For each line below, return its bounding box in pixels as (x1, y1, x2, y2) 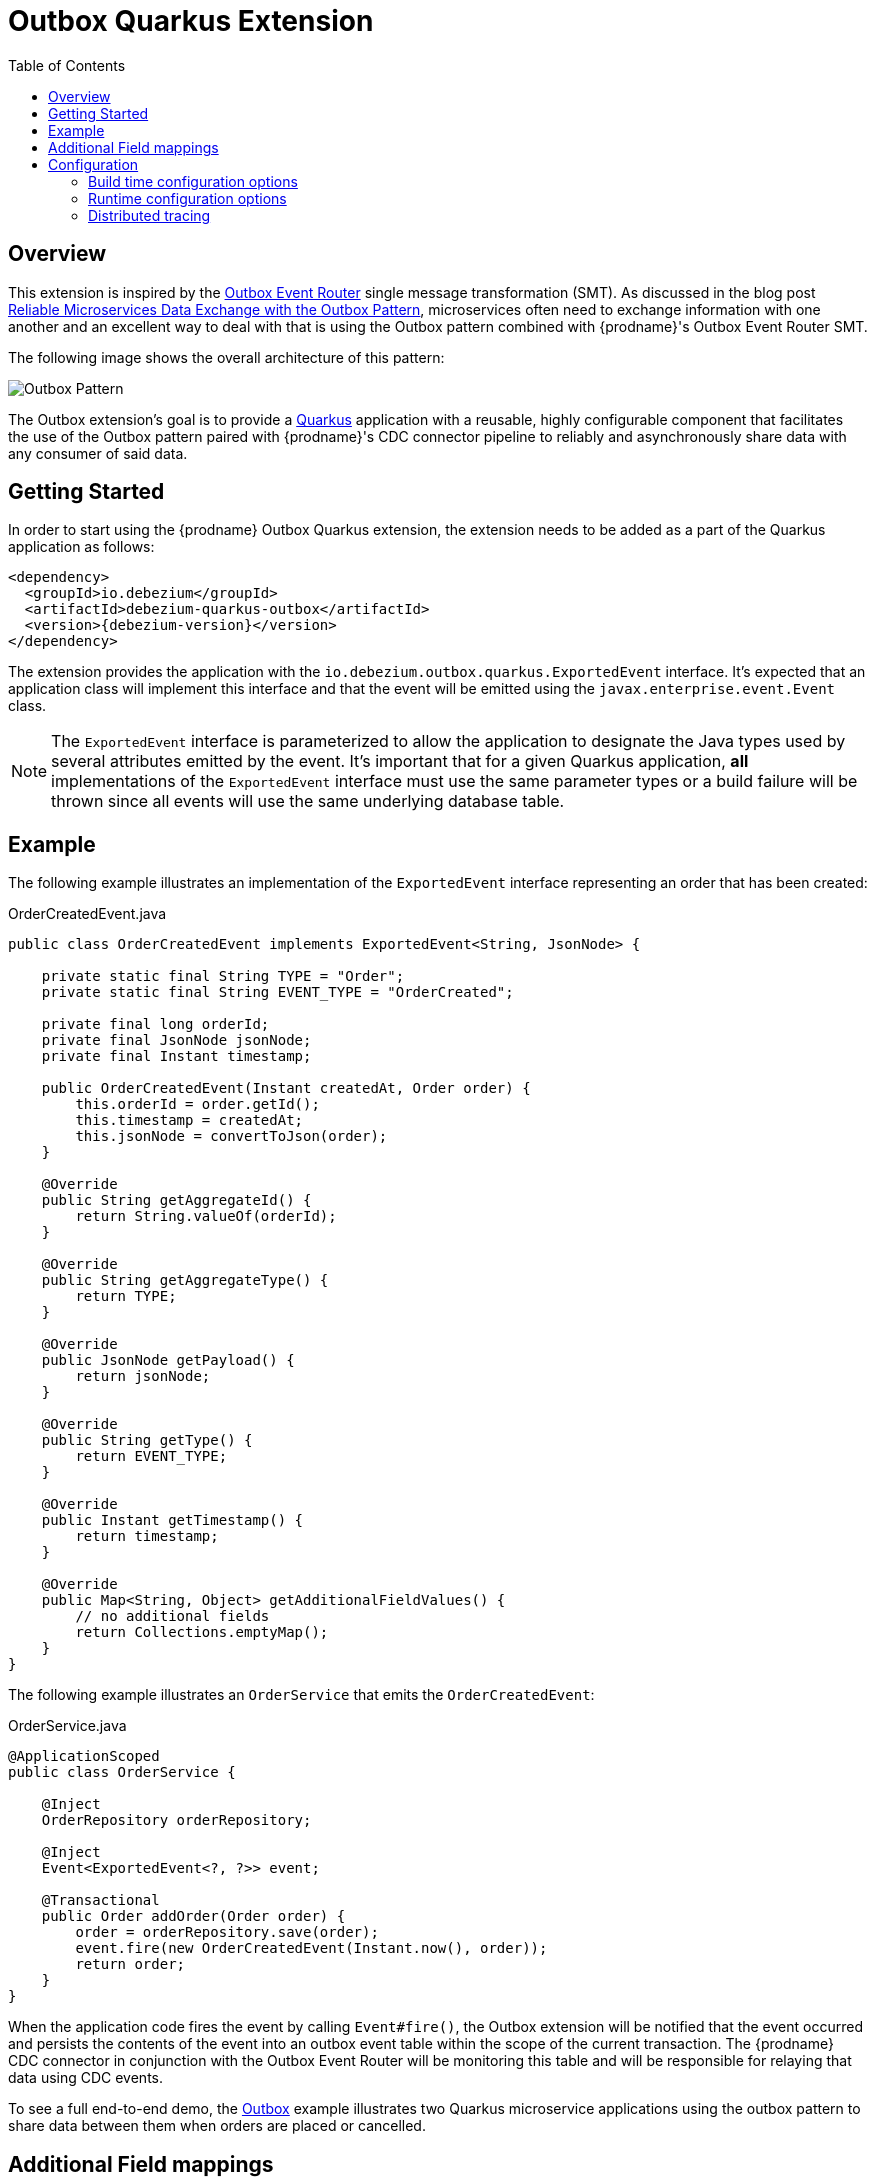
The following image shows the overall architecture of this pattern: (8, 348, 445, 366)
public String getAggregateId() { (41, 1192, 312, 1209)
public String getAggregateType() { (41, 1272, 329, 1289)
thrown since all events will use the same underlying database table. (51, 791, 565, 812)
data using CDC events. (8, 2069, 164, 2087)
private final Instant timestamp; (41, 1048, 312, 1065)
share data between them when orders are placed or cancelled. (8, 2117, 426, 2135)
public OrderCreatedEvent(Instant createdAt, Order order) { (41, 1080, 531, 1097)
